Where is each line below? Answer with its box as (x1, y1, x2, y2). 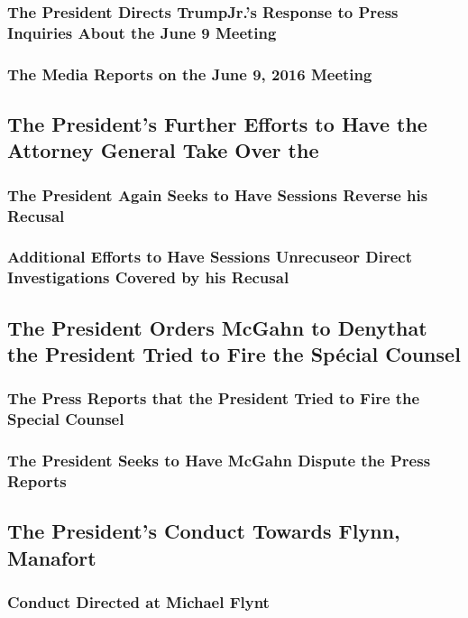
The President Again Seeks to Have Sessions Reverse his (7, 183, 428, 206)
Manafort (7, 543, 96, 571)
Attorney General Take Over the (7, 136, 319, 164)
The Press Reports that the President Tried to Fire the (7, 387, 420, 410)
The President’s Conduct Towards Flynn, (7, 517, 400, 545)
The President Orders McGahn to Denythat (7, 313, 427, 341)
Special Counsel (7, 408, 124, 430)
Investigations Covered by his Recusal (7, 266, 289, 289)
